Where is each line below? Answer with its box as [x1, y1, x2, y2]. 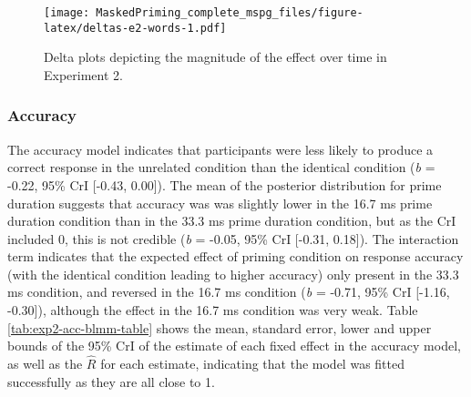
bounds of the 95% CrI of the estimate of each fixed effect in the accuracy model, [7, 336, 461, 355]
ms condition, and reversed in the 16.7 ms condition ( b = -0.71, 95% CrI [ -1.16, [7, 282, 450, 301]
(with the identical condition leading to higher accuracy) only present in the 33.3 [7, 264, 459, 283]
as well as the [7, 354, 83, 373]
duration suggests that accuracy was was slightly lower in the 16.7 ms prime [7, 193, 433, 212]
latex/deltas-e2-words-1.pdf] [44, 21, 227, 35]
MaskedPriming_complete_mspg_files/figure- [96, 6, 363, 19]
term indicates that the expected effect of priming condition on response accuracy [7, 247, 464, 266]
